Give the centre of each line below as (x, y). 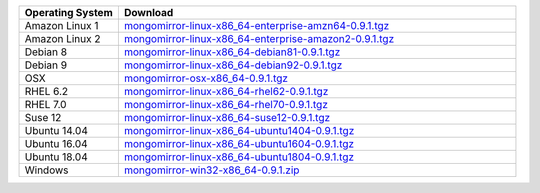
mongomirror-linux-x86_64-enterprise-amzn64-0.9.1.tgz (256, 25)
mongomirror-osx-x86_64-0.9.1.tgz (206, 78)
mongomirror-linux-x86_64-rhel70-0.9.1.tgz (226, 104)
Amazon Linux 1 (61, 25)
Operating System (69, 12)
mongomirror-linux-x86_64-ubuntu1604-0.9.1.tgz (239, 143)
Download (148, 12)
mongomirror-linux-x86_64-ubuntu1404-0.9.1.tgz (239, 130)
